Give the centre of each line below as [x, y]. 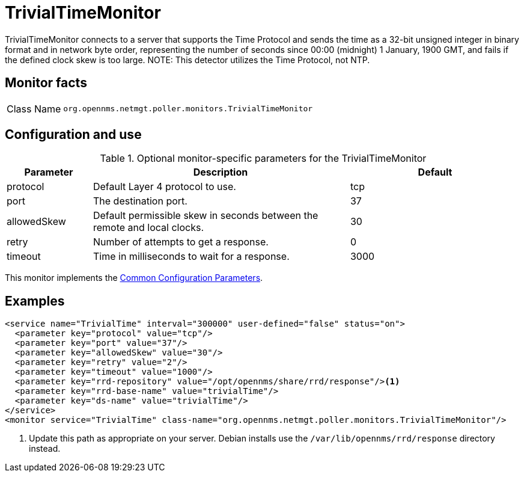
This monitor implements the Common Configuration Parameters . [134, 278]
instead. [45, 449]
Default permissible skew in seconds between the [206, 216]
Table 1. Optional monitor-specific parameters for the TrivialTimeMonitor [263, 158]
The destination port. [140, 201]
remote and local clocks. [148, 228]
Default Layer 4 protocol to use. [164, 187]
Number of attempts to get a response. [181, 242]
